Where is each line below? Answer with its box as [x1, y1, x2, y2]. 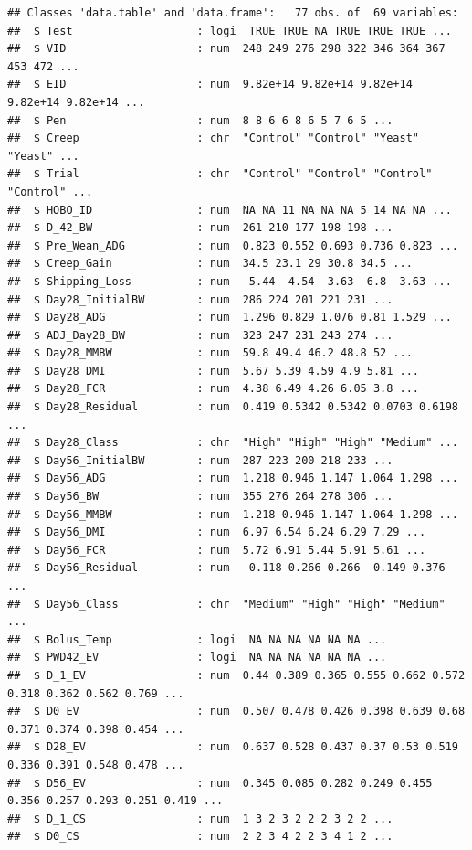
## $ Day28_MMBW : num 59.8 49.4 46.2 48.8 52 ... [7, 346, 413, 360]
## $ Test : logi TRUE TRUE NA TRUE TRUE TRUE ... [7, 24, 452, 37]
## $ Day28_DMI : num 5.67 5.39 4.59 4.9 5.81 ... [7, 364, 420, 377]
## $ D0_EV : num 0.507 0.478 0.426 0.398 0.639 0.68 [7, 705, 466, 718]
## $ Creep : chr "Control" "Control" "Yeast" [7, 132, 420, 145]
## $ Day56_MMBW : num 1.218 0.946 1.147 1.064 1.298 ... [7, 507, 458, 521]
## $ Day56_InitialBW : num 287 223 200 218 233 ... [7, 453, 393, 467]
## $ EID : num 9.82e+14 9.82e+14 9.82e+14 [7, 78, 413, 91]
